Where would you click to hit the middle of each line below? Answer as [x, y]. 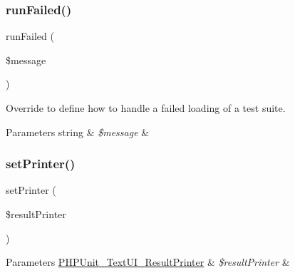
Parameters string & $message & [78, 132]
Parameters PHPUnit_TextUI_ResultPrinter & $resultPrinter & [148, 262]
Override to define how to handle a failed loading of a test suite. [146, 108]
